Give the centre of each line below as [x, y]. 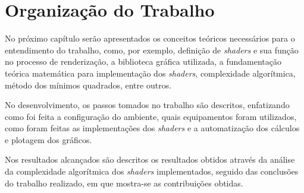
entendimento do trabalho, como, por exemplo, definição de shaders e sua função [152, 50]
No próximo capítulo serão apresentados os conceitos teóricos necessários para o [150, 38]
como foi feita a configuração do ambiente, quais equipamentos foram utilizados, [151, 116]
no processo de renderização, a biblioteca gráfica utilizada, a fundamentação [143, 61]
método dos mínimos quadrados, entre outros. [88, 85]
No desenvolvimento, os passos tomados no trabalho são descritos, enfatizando [147, 105]
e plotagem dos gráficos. [48, 139]
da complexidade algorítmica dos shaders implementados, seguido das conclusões [152, 171]
